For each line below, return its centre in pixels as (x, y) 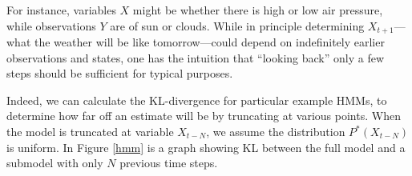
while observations (51, 25)
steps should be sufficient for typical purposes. (120, 73)
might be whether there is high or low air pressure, (258, 10)
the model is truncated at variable (90, 132)
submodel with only (55, 163)
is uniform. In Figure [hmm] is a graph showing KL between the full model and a (206, 147)
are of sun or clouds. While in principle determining (237, 25)
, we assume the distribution (276, 132)
